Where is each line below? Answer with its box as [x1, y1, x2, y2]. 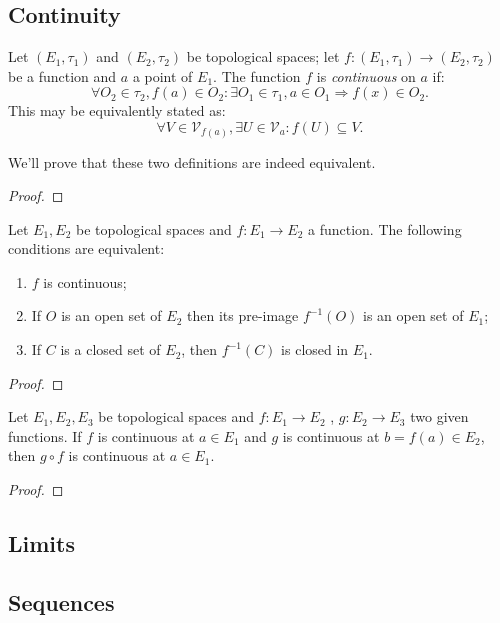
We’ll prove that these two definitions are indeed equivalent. [8, 151, 376, 172]
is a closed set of [60, 339, 161, 360]
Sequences [8, 586, 115, 617]
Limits [8, 528, 75, 559]
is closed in [281, 339, 349, 360]
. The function [213, 65, 301, 86]
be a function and [8, 65, 117, 86]
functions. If [8, 425, 82, 446]
